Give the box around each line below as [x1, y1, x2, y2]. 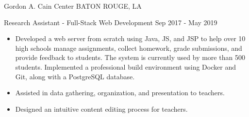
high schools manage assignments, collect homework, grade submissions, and [15, 43, 242, 53]
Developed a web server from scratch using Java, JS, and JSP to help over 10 [15, 33, 246, 44]
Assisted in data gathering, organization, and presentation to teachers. [15, 88, 225, 98]
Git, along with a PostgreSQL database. [15, 71, 135, 81]
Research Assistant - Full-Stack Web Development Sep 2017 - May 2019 [4, 17, 217, 27]
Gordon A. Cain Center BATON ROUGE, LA [4, 1, 142, 11]
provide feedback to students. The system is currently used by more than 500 [15, 52, 245, 62]
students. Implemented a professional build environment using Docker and [15, 61, 236, 72]
